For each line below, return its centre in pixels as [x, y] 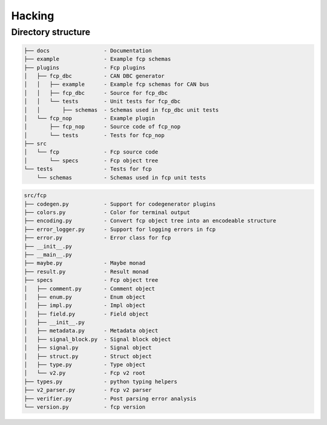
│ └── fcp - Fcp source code [91, 152]
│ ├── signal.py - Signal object [88, 348]
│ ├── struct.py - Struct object [88, 356]
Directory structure [51, 32]
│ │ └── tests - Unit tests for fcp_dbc [102, 102]
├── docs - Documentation [88, 50]
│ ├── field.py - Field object [86, 314]
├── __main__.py [48, 255]
